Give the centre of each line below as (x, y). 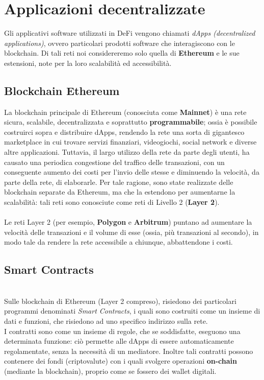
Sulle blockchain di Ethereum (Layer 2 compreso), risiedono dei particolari (120, 301)
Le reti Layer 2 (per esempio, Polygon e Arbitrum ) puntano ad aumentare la (128, 222)
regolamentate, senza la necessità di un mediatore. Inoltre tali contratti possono (129, 351)
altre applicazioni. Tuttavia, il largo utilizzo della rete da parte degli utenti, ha (127, 152)
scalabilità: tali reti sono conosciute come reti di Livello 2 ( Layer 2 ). (112, 202)
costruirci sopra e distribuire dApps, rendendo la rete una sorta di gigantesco (124, 132)
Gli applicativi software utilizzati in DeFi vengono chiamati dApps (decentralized (130, 33)
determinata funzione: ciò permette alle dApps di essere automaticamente (119, 341)
